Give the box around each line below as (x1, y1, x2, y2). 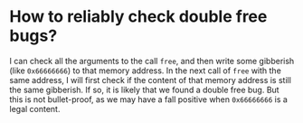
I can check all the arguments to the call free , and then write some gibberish (9, 55, 295, 66)
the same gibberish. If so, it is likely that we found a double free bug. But (9, 84, 279, 95)
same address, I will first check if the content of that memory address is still (9, 74, 292, 85)
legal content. (9, 103, 61, 114)
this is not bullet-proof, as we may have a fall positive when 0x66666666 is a (9, 93, 288, 105)
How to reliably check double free (9, 6, 268, 27)
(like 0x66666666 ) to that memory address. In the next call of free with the (9, 65, 282, 76)
